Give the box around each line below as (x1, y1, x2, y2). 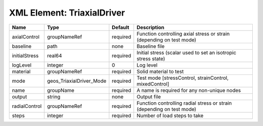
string (47, 93, 60, 100)
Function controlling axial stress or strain (136, 30, 230, 37)
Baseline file (136, 43, 165, 50)
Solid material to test (136, 68, 184, 75)
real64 (47, 52, 62, 59)
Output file (136, 93, 161, 100)
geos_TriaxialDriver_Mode (47, 77, 107, 84)
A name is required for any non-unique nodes (136, 87, 241, 93)
